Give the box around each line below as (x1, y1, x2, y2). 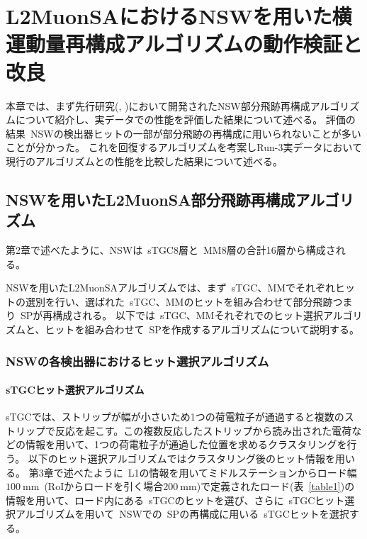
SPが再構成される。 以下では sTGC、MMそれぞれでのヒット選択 (20, 308, 323, 323)
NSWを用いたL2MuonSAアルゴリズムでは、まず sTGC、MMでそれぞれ (6, 280, 336, 295)
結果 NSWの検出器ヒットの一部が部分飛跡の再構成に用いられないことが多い (6, 126, 361, 140)
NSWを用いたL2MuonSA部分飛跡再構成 (6, 188, 295, 210)
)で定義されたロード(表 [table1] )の (196, 479, 355, 494)
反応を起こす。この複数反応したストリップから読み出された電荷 (55, 423, 352, 438)
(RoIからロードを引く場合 (44, 479, 164, 494)
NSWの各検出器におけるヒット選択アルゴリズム (6, 352, 269, 369)
